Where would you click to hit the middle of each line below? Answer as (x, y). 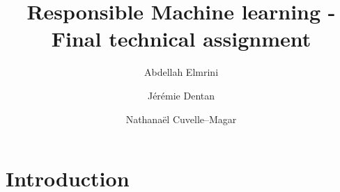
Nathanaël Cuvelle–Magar (181, 119)
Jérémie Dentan (181, 95)
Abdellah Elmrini (181, 72)
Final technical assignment (181, 39)
